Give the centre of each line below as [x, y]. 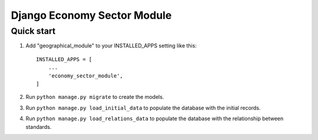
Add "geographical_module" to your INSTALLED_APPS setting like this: [111, 46]
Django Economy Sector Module [91, 15]
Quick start [33, 31]
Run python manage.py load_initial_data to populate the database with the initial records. [143, 108]
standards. [39, 127]
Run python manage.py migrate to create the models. [95, 97]
